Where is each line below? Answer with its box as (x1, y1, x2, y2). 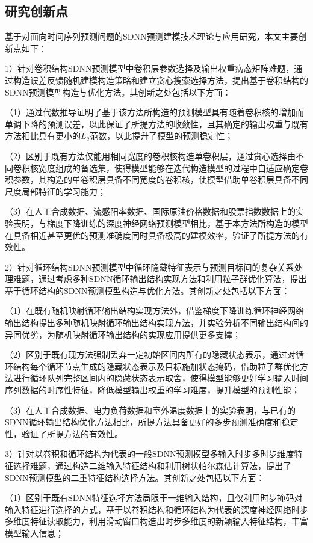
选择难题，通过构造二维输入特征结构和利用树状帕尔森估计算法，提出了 (13, 459, 291, 472)
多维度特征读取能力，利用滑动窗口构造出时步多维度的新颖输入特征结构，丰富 (5, 515, 308, 527)
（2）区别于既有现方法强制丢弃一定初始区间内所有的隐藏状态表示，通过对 (5, 348, 296, 361)
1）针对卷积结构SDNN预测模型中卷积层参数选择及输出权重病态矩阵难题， (5, 62, 294, 75)
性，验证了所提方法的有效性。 (5, 427, 123, 440)
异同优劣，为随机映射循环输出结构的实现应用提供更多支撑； (5, 328, 241, 340)
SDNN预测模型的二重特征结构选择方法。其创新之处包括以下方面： (5, 471, 265, 483)
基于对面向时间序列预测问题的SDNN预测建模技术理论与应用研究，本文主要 (5, 30, 299, 43)
